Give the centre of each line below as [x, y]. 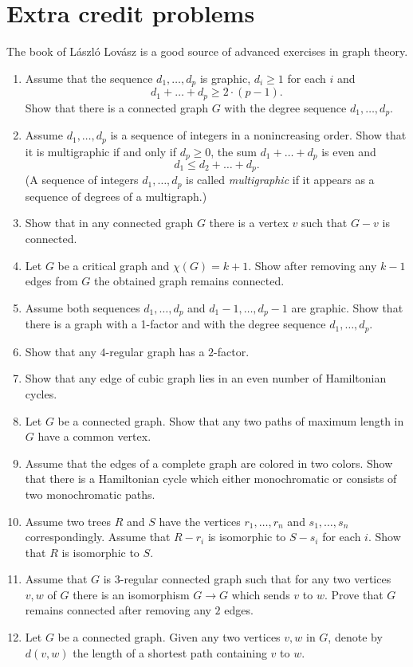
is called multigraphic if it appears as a [280, 180]
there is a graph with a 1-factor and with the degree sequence [175, 324]
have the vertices [200, 521]
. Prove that [354, 594]
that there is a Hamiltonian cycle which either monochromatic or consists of [211, 479]
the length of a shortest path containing [170, 652]
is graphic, [225, 78]
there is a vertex [249, 223]
